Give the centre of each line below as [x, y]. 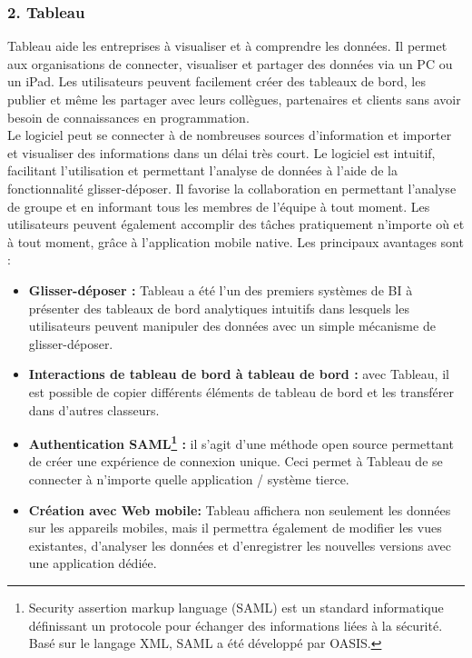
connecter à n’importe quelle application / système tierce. [189, 479]
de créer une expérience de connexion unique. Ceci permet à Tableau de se [236, 461]
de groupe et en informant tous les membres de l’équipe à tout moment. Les [219, 206]
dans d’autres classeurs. [94, 409]
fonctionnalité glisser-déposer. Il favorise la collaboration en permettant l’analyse [232, 188]
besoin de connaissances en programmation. [128, 117]
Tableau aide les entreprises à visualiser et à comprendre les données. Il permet [227, 46]
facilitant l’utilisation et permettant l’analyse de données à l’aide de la [203, 170]
